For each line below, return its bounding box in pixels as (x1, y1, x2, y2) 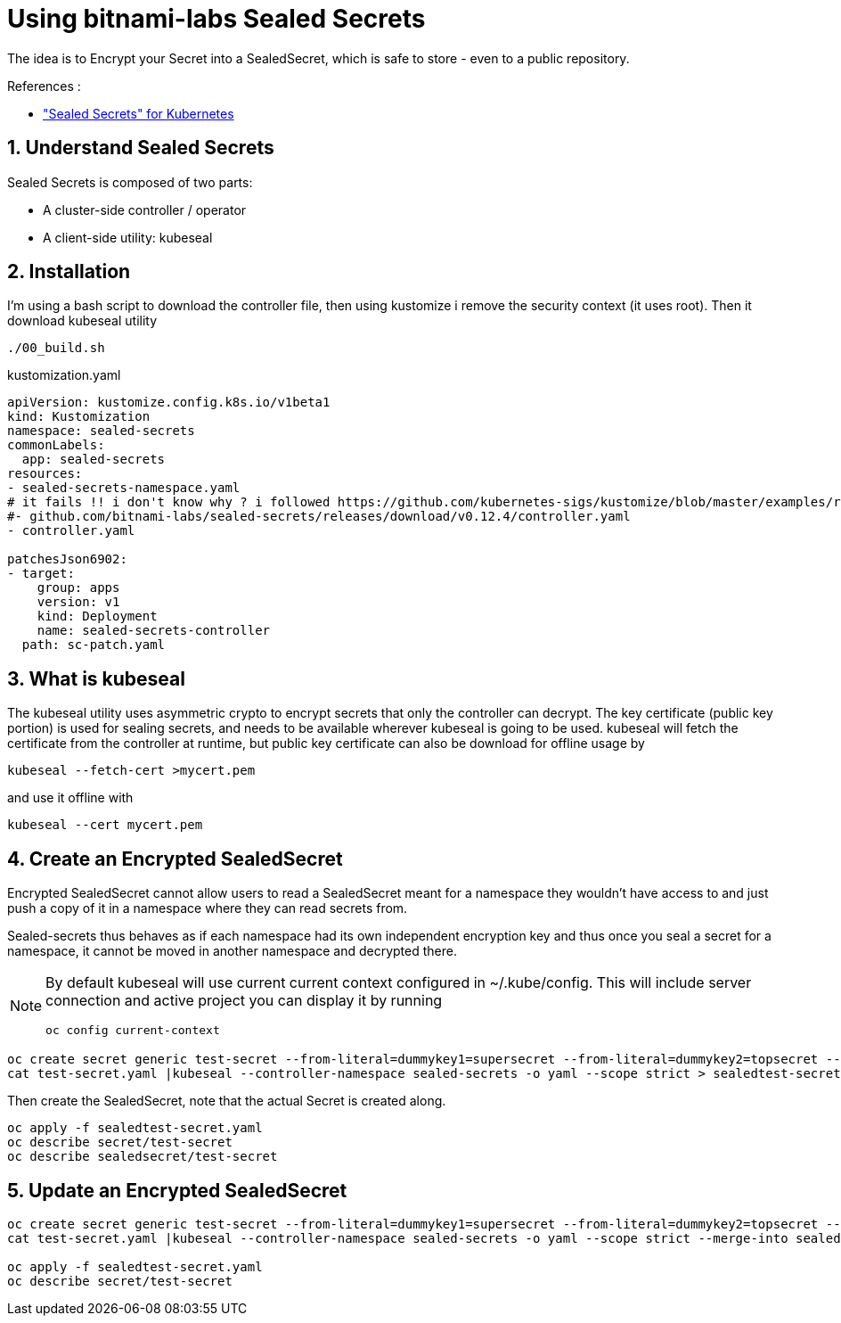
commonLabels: (7, 438, 105, 453)
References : (7, 78, 81, 94)
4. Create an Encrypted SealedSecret (7, 847, 343, 870)
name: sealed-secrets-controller (37, 623, 271, 638)
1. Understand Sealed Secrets (7, 136, 274, 160)
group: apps (37, 580, 120, 596)
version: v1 (37, 595, 120, 610)
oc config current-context (45, 1023, 220, 1038)
